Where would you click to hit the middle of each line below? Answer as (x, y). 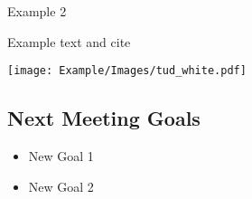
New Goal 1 (61, 156)
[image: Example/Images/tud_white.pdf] (127, 71)
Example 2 (37, 11)
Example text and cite (69, 41)
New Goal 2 (61, 186)
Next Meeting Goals (104, 118)
